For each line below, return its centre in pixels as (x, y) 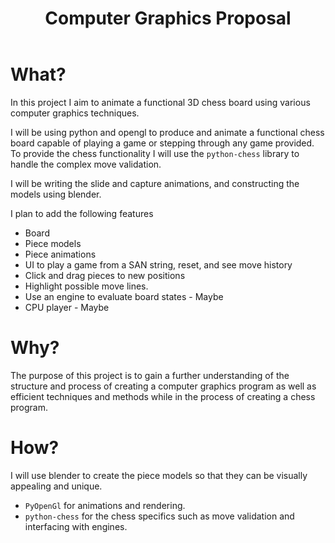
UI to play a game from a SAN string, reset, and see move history (158, 264)
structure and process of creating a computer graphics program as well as (163, 386)
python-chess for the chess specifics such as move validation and (159, 516)
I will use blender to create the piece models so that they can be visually (159, 475)
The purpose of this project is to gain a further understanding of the (150, 375)
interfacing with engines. (76, 526)
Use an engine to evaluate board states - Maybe (124, 296)
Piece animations (60, 254)
